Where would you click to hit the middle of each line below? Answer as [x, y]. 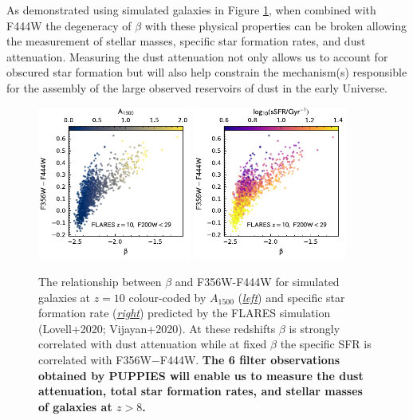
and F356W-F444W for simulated [257, 281]
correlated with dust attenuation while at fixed [153, 344]
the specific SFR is [326, 344]
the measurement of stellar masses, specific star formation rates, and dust [186, 41]
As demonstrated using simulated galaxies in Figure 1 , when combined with [191, 10]
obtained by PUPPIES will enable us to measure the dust [201, 375]
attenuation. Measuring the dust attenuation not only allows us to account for [197, 56]
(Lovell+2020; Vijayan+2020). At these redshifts [157, 328]
